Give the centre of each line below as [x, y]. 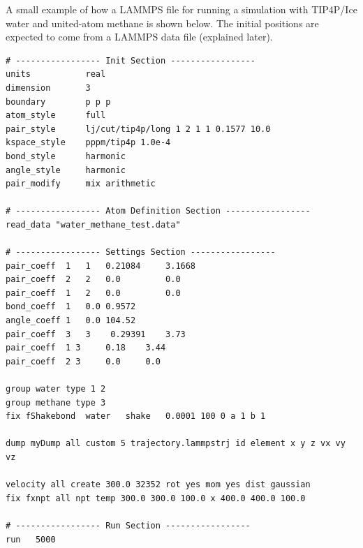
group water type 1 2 [56, 389]
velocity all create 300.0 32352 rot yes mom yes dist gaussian [158, 485]
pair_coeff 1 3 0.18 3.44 [86, 348]
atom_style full [56, 116]
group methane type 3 [56, 402]
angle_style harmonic [66, 170]
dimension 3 [48, 88]
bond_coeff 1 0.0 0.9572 [71, 307]
